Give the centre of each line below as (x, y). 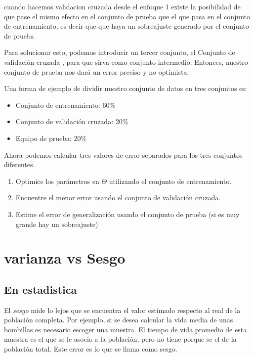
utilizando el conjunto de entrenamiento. (170, 181)
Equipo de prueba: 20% (51, 138)
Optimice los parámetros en (57, 181)
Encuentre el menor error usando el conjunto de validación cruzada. (118, 198)
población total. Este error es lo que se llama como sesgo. (91, 349)
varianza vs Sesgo (65, 258)
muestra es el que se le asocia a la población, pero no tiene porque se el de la (120, 339)
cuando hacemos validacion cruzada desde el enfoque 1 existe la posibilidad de (122, 6)
